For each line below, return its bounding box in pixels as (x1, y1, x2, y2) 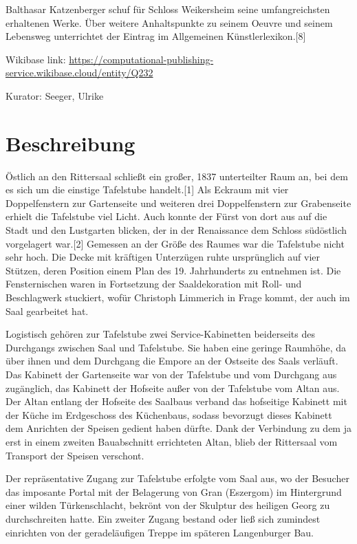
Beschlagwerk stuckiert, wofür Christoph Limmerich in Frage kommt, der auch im (6, 290, 350, 305)
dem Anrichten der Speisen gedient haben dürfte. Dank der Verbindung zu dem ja (6, 421, 351, 435)
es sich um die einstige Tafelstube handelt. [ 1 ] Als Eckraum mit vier (6, 182, 289, 197)
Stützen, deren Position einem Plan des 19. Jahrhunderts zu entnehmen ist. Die (6, 263, 341, 277)
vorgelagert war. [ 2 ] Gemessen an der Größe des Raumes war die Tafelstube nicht (6, 236, 345, 250)
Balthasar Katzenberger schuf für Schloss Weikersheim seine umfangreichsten (6, 2, 330, 16)
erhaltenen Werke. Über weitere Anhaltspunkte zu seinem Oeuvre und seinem (6, 15, 333, 30)
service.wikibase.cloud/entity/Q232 (6, 65, 153, 80)
